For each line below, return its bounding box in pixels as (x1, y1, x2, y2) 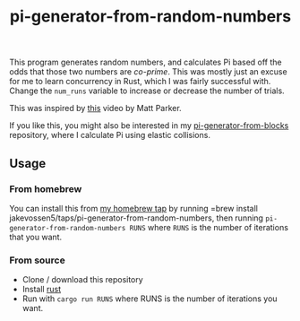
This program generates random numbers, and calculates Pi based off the (9, 56, 282, 68)
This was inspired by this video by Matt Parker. (9, 103, 182, 114)
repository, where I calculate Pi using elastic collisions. (9, 130, 210, 141)
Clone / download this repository (21, 274, 143, 285)
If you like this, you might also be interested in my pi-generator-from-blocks (9, 120, 289, 131)
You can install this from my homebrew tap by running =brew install (9, 203, 258, 213)
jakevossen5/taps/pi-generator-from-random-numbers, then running (9, 213, 264, 223)
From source (9, 254, 65, 266)
